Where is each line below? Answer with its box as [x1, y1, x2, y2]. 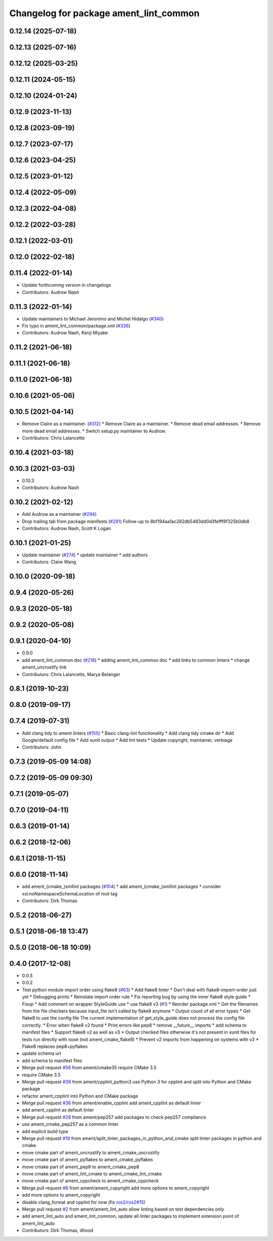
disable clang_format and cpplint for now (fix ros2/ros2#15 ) [22, 1199, 146, 1205]
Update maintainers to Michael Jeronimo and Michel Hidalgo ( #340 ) [22, 316, 164, 322]
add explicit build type [22, 1128, 68, 1134]
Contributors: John [22, 744, 62, 750]
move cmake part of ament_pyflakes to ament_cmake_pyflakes [22, 1157, 153, 1163]
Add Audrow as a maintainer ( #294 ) [22, 511, 97, 517]
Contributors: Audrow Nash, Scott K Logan [22, 525, 111, 531]
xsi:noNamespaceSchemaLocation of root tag [22, 891, 118, 897]
